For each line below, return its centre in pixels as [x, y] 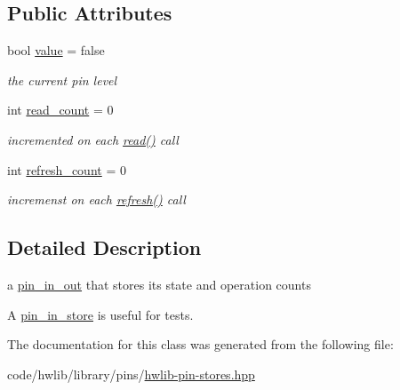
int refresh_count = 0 [67, 169]
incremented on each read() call [93, 139]
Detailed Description [104, 247]
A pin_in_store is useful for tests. [100, 314]
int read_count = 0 [60, 110]
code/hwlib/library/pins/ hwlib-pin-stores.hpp [131, 374]
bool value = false [56, 50]
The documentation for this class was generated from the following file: [200, 344]
